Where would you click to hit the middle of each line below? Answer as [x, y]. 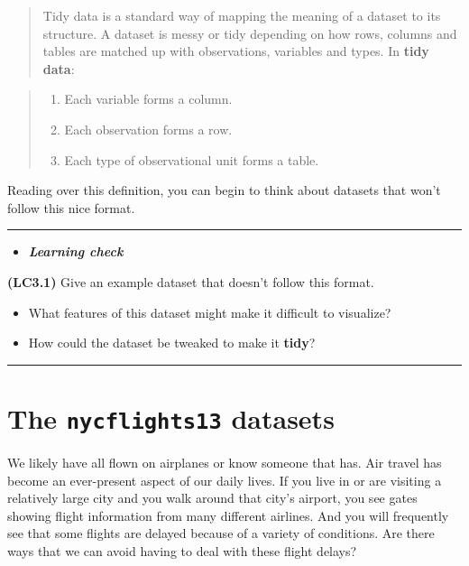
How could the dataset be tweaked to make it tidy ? [172, 343]
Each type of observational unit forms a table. [192, 159]
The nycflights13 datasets [171, 418]
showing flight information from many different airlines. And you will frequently [228, 515]
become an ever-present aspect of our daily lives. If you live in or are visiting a [225, 480]
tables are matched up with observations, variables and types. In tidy [236, 51]
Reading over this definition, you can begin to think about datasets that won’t [224, 190]
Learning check [76, 251]
